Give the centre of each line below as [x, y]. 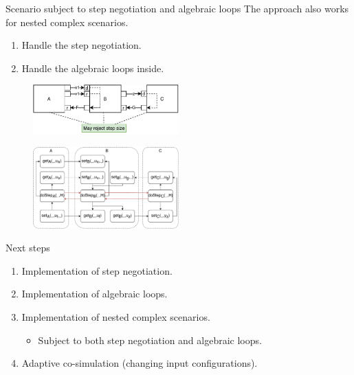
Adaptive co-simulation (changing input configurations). [140, 363]
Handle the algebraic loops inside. [93, 68]
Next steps [28, 248]
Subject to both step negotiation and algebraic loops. [150, 340]
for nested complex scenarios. [67, 22]
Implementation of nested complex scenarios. [116, 316]
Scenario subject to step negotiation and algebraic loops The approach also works [177, 8]
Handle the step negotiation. [81, 45]
